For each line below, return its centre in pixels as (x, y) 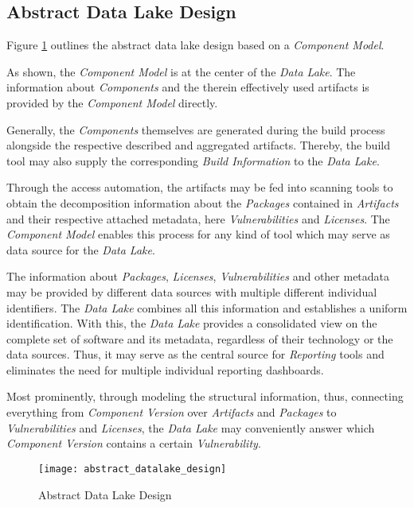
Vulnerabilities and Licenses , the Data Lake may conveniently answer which (191, 427)
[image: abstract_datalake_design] (133, 469)
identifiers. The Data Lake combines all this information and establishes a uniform (207, 307)
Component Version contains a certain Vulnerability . (134, 443)
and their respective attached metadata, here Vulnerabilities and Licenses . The (198, 218)
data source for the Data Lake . (81, 249)
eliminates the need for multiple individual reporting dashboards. (165, 369)
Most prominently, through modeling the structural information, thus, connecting (205, 396)
